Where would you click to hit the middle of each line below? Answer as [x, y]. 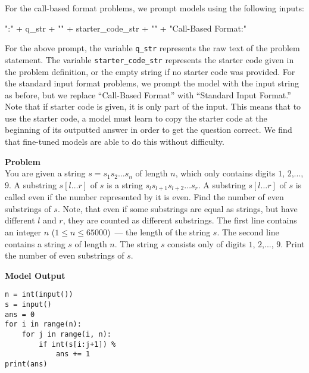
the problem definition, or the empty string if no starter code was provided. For [150, 71]
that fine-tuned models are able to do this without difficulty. [115, 142]
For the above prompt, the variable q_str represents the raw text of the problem [152, 48]
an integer [23, 232]
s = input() [28, 305]
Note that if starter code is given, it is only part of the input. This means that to [153, 106]
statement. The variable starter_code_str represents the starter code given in [149, 59]
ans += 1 [73, 354]
